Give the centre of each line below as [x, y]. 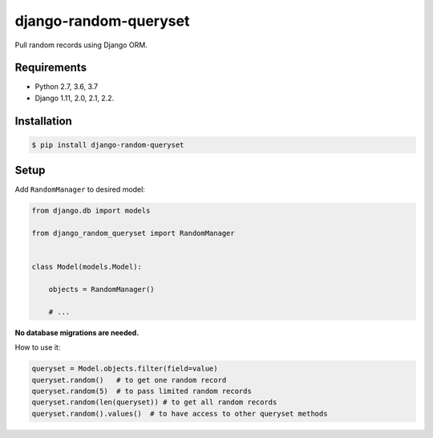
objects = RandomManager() [102, 290]
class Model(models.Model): [87, 267]
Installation [43, 121]
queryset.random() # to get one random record [129, 380]
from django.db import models [91, 211]
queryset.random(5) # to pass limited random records [142, 391]
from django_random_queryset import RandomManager [134, 233]
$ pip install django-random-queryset [108, 145]
